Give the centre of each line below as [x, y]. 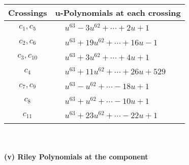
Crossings [28, 12]
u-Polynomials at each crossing [118, 12]
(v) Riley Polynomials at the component [76, 156]
